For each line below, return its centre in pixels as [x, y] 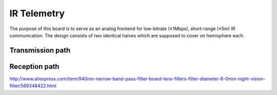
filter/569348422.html [33, 86]
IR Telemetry [37, 13]
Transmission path [40, 50]
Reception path [34, 66]
